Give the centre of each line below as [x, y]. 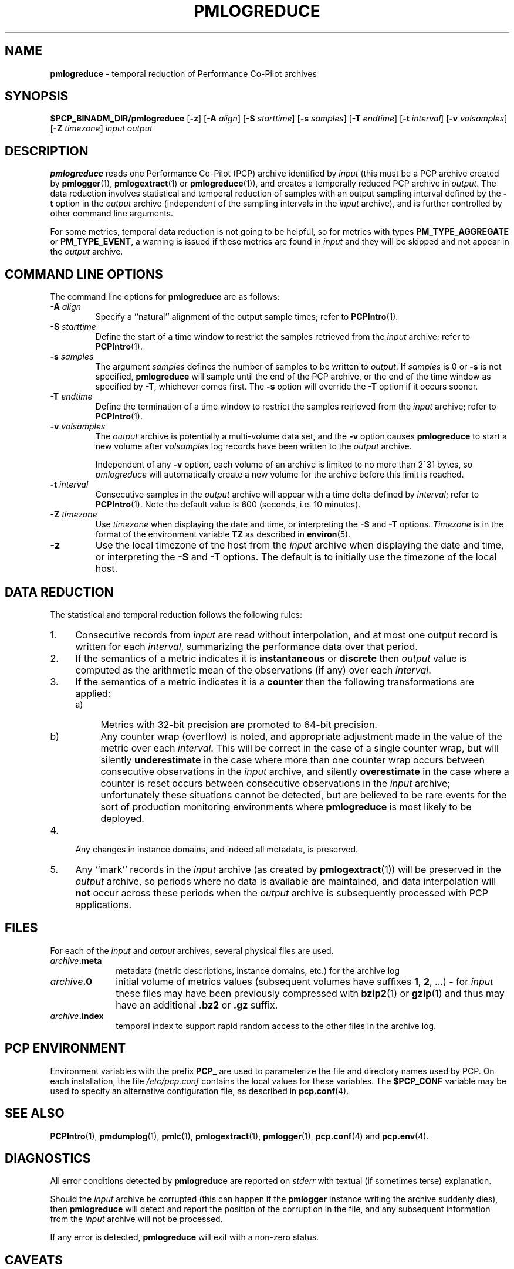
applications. [104, 904]
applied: [93, 693]
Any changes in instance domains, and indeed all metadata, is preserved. [217, 849]
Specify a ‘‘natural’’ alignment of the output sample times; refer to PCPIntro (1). [247, 317]
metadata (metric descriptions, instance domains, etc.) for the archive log [258, 970]
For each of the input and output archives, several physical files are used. [192, 950]
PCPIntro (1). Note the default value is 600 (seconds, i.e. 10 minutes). [228, 505]
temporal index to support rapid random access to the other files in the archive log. [276, 1026]
